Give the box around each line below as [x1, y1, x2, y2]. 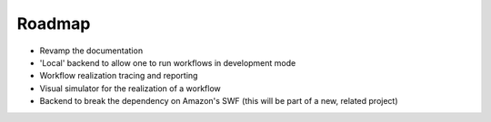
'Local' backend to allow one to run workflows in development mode [39, 57, 296, 68]
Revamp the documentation [39, 45, 144, 56]
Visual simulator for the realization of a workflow [39, 82, 222, 94]
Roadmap [16, 14, 91, 33]
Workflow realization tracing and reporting [39, 70, 198, 81]
